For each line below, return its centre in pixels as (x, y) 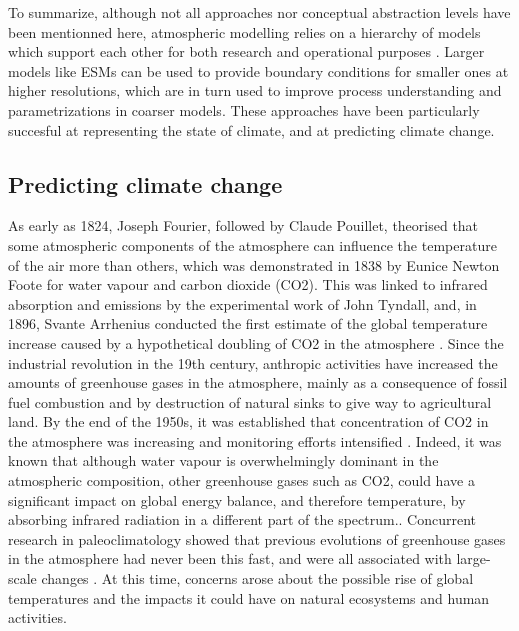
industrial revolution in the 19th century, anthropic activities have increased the (253, 362)
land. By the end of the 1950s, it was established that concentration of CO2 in (248, 421)
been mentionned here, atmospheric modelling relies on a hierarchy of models (244, 31)
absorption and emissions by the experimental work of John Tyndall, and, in (242, 303)
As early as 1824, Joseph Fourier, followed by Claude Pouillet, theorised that (243, 225)
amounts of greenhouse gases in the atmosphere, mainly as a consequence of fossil (258, 382)
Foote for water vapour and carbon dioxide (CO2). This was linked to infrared (248, 284)
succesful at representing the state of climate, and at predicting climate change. (251, 129)
